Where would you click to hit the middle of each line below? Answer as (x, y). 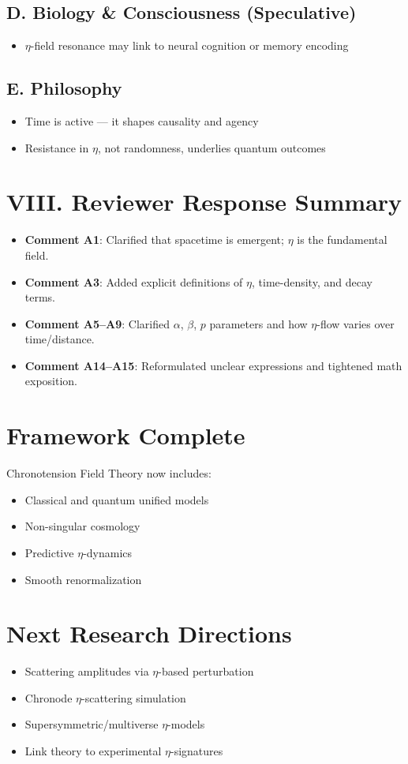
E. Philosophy (64, 88)
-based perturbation (206, 671)
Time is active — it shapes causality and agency (142, 121)
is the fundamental (342, 240)
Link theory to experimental (93, 751)
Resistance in (57, 147)
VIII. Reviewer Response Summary (204, 202)
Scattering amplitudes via (87, 671)
